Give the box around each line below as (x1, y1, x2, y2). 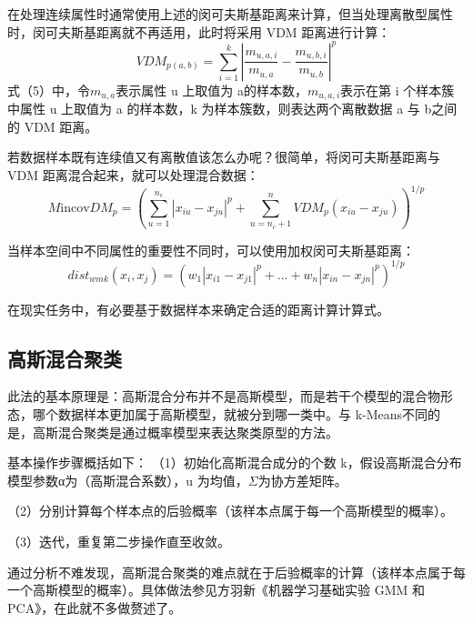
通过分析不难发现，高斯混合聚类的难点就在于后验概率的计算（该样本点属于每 (7, 562, 466, 581)
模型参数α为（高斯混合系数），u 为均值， (7, 470, 248, 489)
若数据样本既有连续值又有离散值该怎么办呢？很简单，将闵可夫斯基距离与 (7, 147, 440, 166)
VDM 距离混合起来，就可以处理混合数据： (7, 165, 259, 184)
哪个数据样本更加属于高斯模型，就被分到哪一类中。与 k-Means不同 (32, 405, 428, 424)
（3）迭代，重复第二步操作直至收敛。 (7, 532, 230, 550)
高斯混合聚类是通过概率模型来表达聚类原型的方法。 (32, 422, 338, 441)
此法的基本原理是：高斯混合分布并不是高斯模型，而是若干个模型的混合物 (7, 387, 440, 406)
